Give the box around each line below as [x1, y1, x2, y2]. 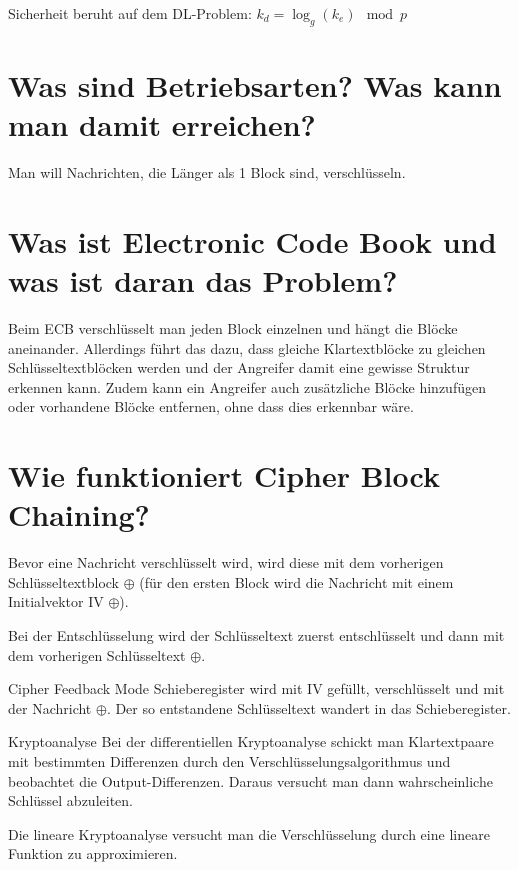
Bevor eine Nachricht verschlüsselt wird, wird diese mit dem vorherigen [8, 552, 444, 573]
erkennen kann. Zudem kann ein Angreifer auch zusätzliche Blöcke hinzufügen [8, 376, 486, 397]
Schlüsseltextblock [8, 571, 119, 592]
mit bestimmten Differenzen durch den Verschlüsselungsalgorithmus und [8, 751, 451, 772]
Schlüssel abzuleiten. [8, 790, 133, 811]
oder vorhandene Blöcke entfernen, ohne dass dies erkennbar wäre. [8, 396, 414, 417]
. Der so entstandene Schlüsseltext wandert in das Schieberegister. [106, 697, 511, 718]
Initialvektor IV [8, 591, 104, 612]
